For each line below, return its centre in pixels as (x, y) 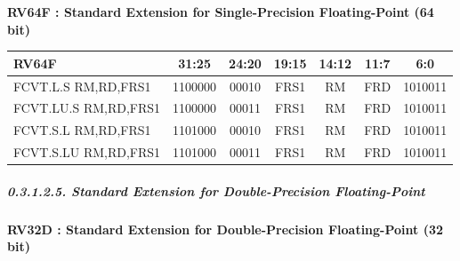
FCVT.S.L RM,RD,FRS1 (82, 130)
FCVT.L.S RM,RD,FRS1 (82, 86)
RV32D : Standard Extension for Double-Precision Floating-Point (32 (226, 229)
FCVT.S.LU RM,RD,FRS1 (87, 152)
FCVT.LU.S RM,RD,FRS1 (87, 108)
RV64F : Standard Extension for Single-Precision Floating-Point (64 (221, 12)
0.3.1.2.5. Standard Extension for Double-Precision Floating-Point (216, 190)
